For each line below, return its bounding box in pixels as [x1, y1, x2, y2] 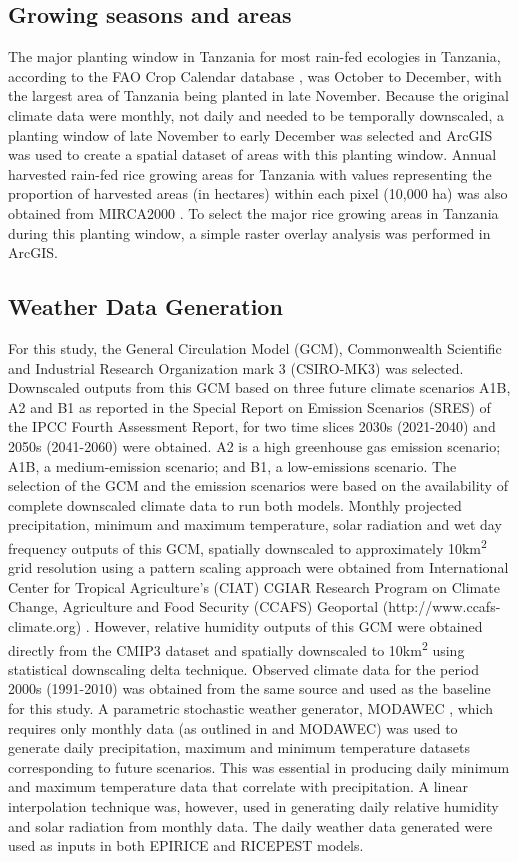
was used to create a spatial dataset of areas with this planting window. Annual [8, 144, 497, 165]
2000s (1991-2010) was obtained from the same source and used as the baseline [8, 678, 491, 699]
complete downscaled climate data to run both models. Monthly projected [8, 494, 462, 515]
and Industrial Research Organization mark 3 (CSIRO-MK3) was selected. [8, 357, 464, 378]
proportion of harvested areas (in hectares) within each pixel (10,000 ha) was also [8, 183, 508, 204]
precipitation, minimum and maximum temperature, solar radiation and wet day [8, 514, 502, 535]
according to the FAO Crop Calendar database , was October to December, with [8, 65, 502, 86]
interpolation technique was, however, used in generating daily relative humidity [8, 795, 499, 816]
